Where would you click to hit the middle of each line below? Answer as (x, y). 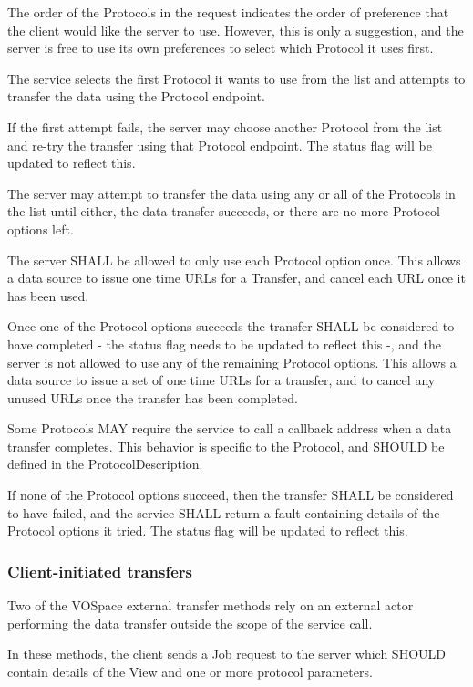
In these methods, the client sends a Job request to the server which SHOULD (226, 654)
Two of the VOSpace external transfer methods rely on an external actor (211, 605)
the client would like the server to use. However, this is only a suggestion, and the (236, 30)
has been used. (48, 295)
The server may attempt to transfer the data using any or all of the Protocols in (231, 193)
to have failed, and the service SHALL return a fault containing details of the (224, 512)
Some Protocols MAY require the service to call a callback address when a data (230, 428)
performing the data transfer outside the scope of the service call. (190, 623)
